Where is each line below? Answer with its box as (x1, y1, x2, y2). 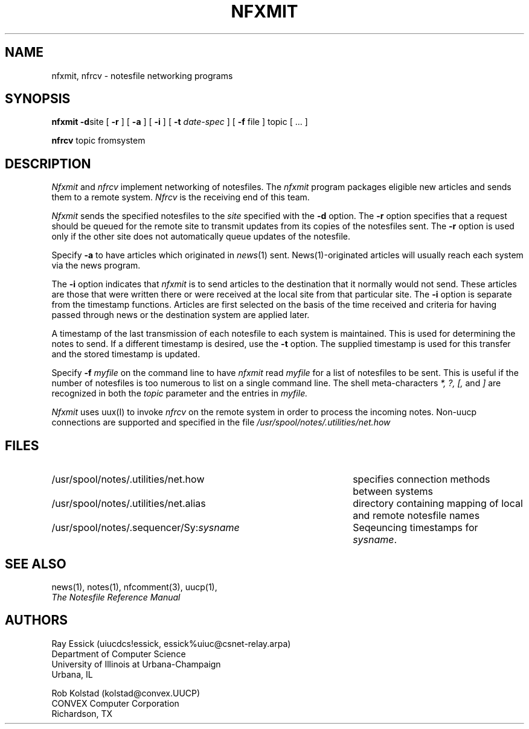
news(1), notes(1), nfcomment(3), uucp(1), (51, 581, 217, 592)
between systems (353, 485, 433, 498)
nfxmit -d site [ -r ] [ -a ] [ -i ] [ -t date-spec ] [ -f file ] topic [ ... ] (51, 116, 308, 127)
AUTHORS (5, 613, 68, 628)
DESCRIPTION (5, 156, 91, 171)
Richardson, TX (51, 708, 113, 719)
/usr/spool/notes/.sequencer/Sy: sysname (51, 521, 240, 534)
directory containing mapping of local (353, 497, 523, 510)
